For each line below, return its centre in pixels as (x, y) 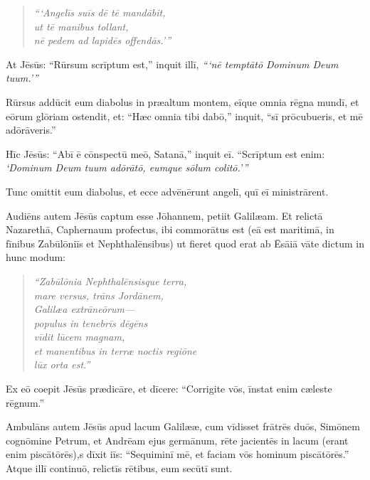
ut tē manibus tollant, (81, 26)
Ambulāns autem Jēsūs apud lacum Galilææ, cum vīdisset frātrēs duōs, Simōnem (183, 426)
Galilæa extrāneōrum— (84, 309)
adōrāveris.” (31, 130)
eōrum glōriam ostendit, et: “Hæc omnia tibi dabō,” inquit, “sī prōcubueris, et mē (184, 116)
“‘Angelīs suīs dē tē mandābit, (100, 12)
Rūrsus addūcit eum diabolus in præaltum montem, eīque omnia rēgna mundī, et (183, 101)
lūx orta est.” (62, 364)
